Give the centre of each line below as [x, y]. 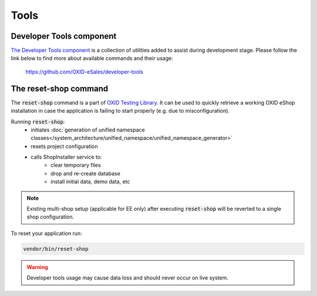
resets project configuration [64, 146]
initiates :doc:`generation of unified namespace [88, 130]
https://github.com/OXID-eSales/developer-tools [84, 72]
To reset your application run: [46, 233]
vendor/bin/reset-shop [56, 249]
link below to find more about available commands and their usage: [92, 58]
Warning [37, 267]
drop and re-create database [85, 173]
